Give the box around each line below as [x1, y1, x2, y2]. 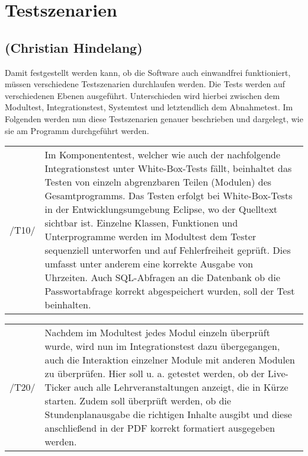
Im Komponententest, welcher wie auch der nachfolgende [44, 148, 281, 162]
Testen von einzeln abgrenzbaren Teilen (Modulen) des [44, 175, 272, 189]
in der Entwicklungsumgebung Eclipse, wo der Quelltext [44, 202, 278, 216]
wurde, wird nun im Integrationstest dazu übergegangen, [44, 339, 280, 353]
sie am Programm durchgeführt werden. [5, 124, 149, 136]
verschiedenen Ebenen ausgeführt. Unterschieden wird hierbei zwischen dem [5, 89, 280, 101]
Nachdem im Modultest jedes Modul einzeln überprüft [44, 326, 270, 340]
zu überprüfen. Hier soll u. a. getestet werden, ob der [44, 366, 265, 381]
